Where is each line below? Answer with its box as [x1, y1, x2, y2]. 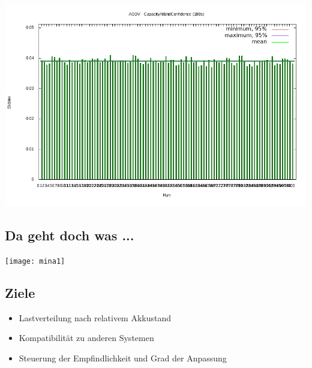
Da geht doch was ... [5, 225, 134, 244]
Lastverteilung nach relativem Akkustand [19, 311, 172, 324]
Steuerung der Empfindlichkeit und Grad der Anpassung [19, 351, 227, 364]
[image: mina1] [5, 257, 65, 266]
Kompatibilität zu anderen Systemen [19, 331, 154, 344]
